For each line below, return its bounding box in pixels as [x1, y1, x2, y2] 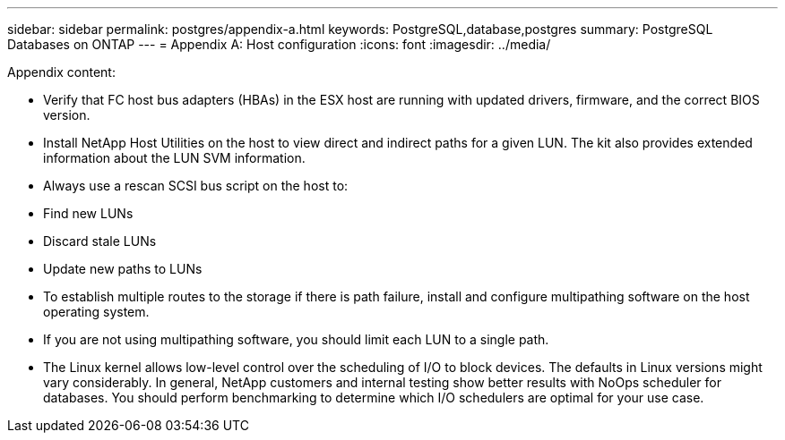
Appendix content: [7, 64, 116, 80]
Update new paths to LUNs [43, 261, 203, 276]
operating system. [43, 304, 150, 319]
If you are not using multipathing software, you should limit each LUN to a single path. [43, 332, 549, 347]
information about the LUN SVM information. [43, 150, 306, 165]
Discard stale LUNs [43, 233, 157, 249]
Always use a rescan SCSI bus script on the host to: [43, 178, 349, 193]
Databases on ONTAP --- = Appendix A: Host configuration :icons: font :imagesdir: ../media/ [7, 37, 551, 52]
